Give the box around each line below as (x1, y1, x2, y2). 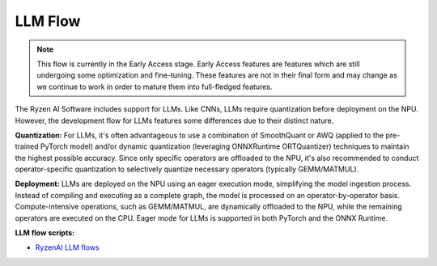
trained (15, 141, 40, 151)
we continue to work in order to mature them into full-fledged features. (36, 82, 273, 91)
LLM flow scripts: (15, 228, 75, 238)
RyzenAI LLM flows (35, 243, 100, 252)
